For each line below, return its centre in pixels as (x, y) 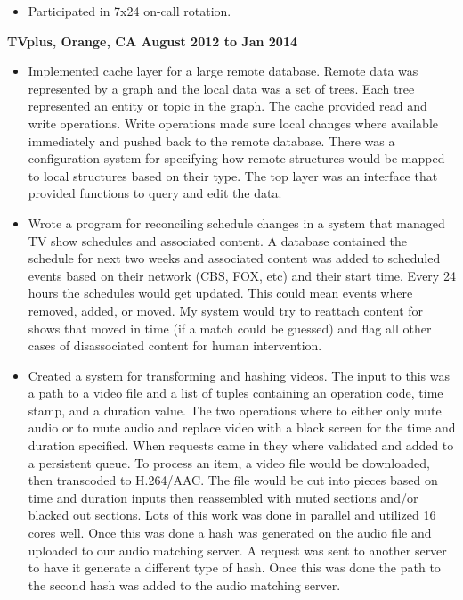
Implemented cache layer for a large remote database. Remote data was (223, 71)
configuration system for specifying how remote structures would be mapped (236, 158)
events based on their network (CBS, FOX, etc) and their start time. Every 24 (242, 275)
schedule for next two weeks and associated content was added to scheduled (234, 258)
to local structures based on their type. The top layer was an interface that (233, 175)
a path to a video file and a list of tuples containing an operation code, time (236, 393)
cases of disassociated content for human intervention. (175, 345)
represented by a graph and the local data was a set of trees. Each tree (221, 88)
